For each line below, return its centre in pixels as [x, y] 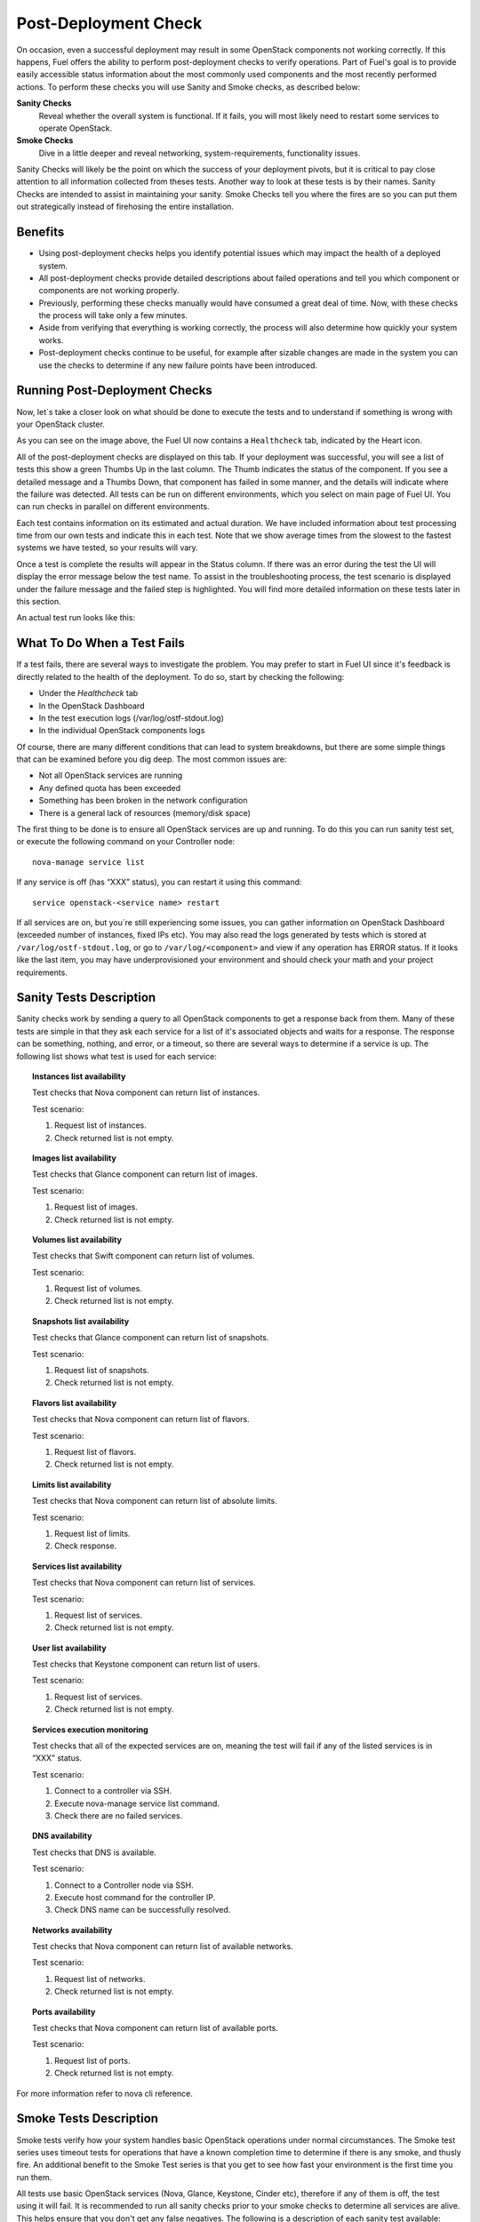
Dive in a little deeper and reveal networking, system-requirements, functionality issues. [200, 153]
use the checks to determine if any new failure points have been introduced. [178, 365]
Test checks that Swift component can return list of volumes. [144, 1256]
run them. [34, 2177]
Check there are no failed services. [119, 1815]
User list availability [69, 1648]
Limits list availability [72, 1484]
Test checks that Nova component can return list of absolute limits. [155, 1501]
